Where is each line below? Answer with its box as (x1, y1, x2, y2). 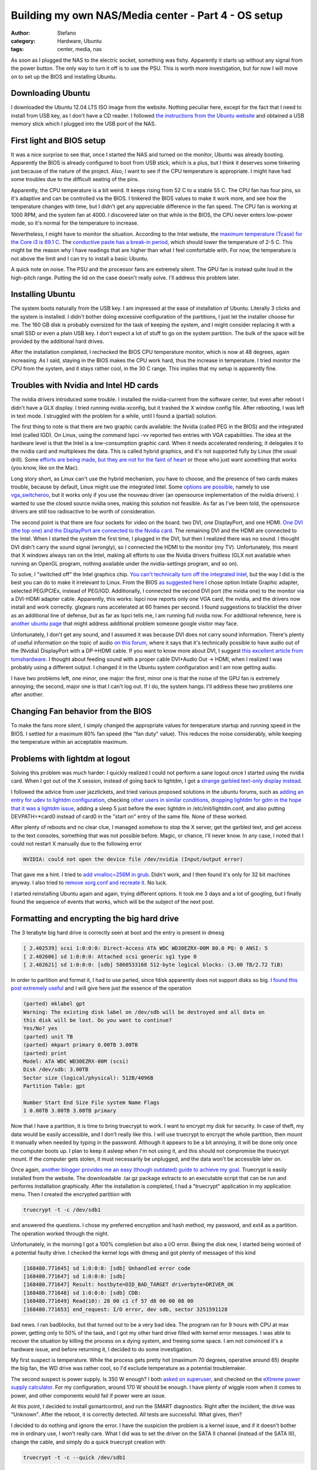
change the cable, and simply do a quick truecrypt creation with (11, 1438, 166, 1445)
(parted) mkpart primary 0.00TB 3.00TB (23, 1041, 138, 1048)
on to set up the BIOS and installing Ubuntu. (11, 73, 117, 80)
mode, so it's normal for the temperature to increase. (11, 219, 139, 226)
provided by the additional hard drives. (11, 338, 104, 345)
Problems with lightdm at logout (11, 753, 130, 764)
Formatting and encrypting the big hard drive (11, 914, 179, 924)
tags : (11, 46, 24, 53)
